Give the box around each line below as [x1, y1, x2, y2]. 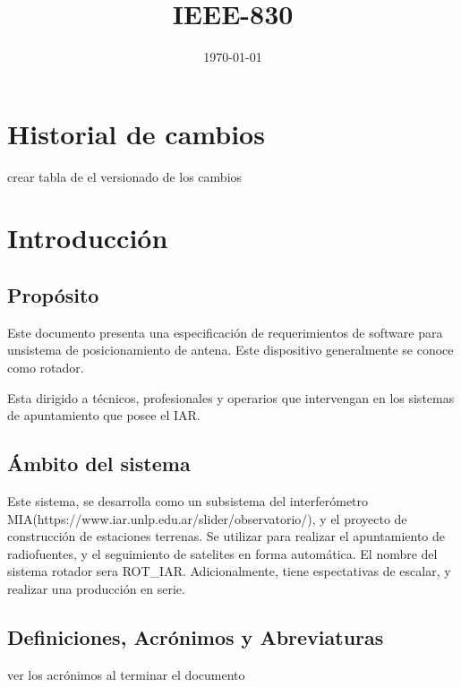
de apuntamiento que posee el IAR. [7, 406, 201, 425]
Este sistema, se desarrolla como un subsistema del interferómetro [7, 492, 369, 510]
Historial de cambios [7, 115, 265, 151]
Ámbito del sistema [7, 450, 191, 477]
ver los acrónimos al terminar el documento [7, 665, 245, 683]
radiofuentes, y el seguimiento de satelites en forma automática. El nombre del [7, 544, 438, 562]
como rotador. [7, 358, 84, 377]
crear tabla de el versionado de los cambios [7, 167, 243, 185]
